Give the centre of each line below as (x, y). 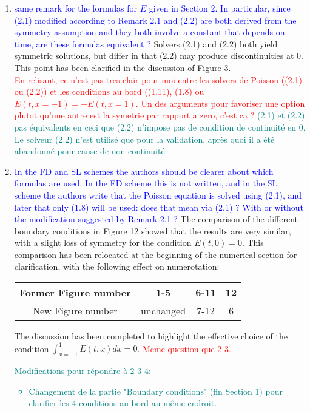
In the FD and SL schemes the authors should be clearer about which (144, 171)
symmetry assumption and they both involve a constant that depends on (150, 32)
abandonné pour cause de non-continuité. (91, 151)
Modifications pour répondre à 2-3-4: (83, 370)
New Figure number (75, 311)
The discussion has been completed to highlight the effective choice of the (151, 336)
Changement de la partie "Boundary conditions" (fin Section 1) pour (156, 391)
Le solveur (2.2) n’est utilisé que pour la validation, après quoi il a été (144, 139)
